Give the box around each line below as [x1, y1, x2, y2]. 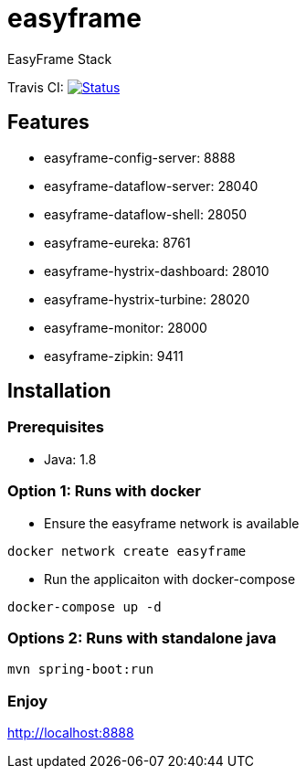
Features [7, 111, 90, 134]
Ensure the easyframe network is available [44, 515, 300, 531]
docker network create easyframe [7, 543, 247, 558]
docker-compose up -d [7, 599, 162, 614]
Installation [7, 379, 111, 403]
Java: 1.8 [44, 451, 97, 467]
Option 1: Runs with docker [7, 482, 201, 501]
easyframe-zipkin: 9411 [44, 347, 184, 364]
